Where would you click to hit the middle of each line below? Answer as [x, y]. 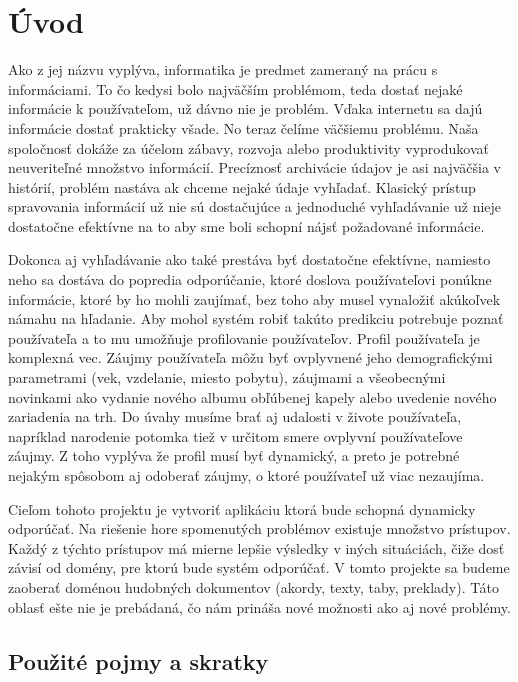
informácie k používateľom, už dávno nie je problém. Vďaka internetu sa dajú [245, 108]
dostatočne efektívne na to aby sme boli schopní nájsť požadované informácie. [246, 225]
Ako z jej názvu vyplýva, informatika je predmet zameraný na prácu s [223, 69]
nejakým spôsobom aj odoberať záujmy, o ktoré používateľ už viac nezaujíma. [246, 475]
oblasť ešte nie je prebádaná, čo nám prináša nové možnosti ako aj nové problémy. [259, 606]
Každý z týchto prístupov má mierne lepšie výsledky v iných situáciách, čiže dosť [256, 547]
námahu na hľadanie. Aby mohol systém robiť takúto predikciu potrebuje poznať [256, 318]
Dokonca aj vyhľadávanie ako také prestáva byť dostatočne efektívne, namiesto [249, 259]
